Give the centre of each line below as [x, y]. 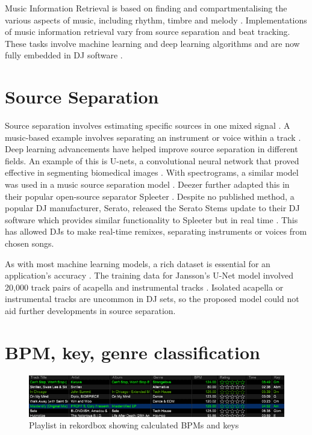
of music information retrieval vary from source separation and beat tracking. [148, 32]
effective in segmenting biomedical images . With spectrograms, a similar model [152, 172]
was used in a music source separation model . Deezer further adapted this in [147, 184]
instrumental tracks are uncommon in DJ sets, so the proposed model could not [152, 299]
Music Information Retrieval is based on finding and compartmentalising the [146, 8]
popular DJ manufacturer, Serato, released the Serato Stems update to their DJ [152, 208]
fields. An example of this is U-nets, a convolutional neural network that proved [152, 160]
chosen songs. [30, 243]
